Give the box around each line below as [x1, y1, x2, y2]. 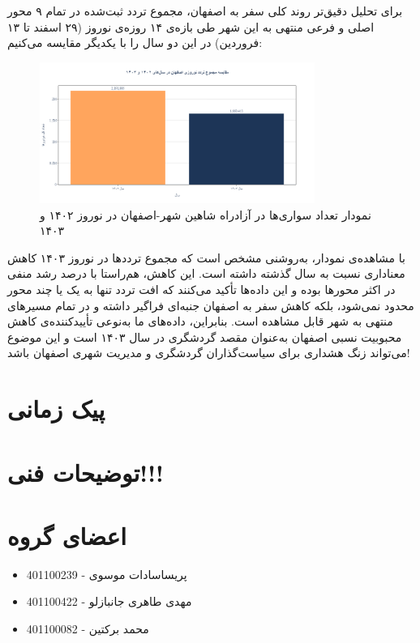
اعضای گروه [7, 518, 126, 551]
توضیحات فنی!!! [7, 455, 164, 488]
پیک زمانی [7, 392, 105, 425]
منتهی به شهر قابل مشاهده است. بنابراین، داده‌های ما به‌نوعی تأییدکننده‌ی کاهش [7, 313, 393, 330]
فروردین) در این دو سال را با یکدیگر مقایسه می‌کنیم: [7, 34, 263, 51]
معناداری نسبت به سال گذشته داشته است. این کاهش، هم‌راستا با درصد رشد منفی [7, 265, 405, 282]
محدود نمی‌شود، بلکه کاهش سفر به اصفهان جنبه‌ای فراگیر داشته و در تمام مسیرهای [7, 296, 414, 313]
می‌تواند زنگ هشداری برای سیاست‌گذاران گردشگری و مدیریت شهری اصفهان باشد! [7, 344, 410, 361]
